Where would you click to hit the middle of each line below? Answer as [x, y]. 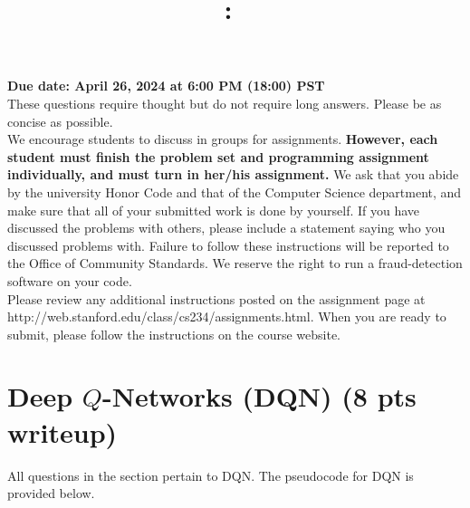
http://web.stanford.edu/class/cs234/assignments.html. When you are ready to [227, 316]
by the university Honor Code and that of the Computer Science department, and [235, 192]
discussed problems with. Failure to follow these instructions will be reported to [228, 245]
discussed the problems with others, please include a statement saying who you [226, 228]
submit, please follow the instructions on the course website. [174, 334]
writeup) [62, 431]
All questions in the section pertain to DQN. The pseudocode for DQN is [211, 475]
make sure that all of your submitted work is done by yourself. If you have [214, 210]
